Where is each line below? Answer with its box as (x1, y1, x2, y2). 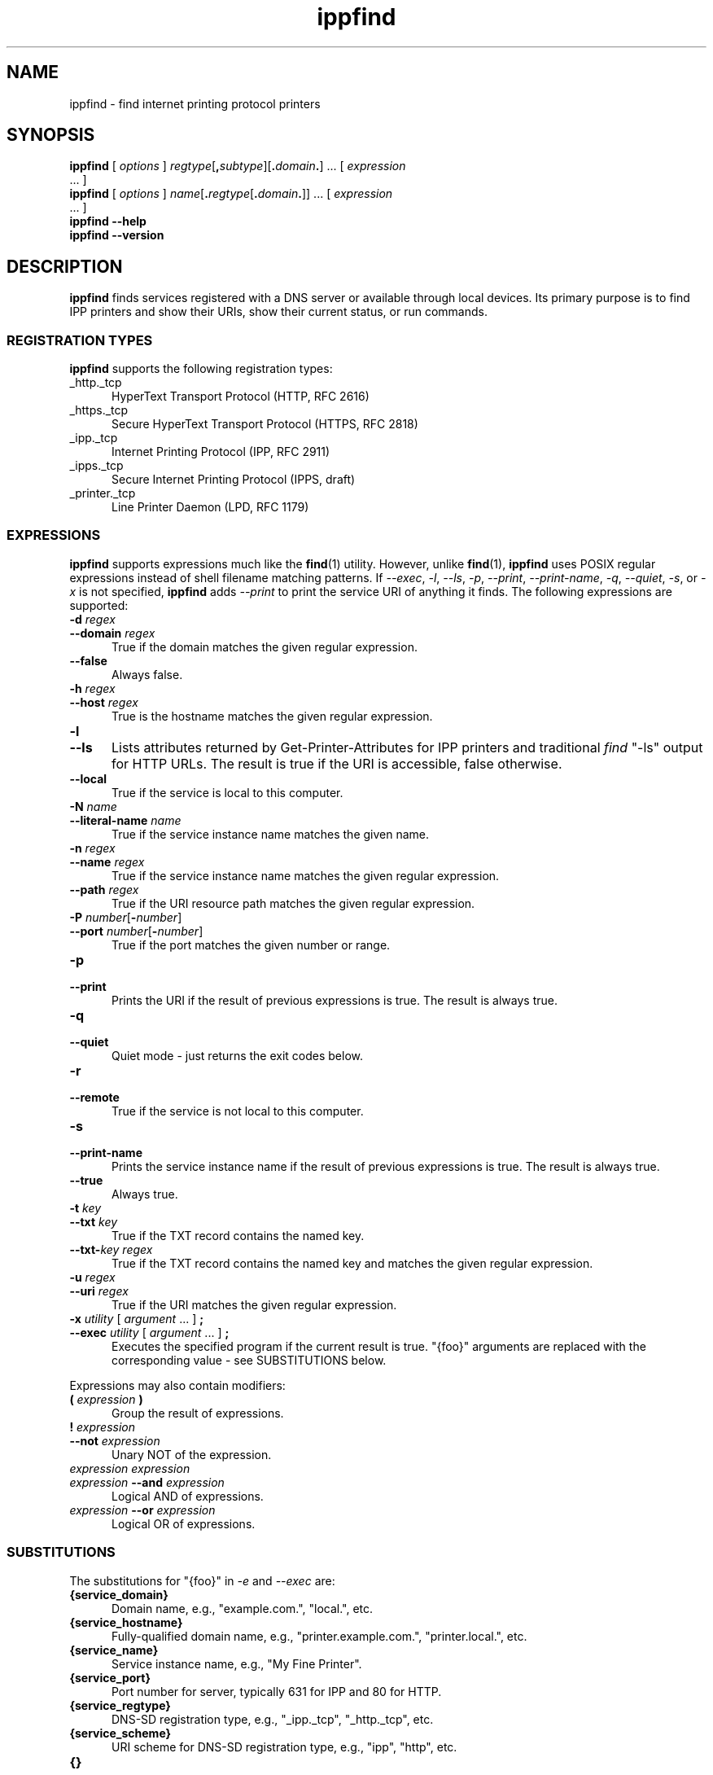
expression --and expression (69, 1475, 225, 1489)
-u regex (69, 1269, 116, 1284)
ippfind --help (69, 214, 147, 229)
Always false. (112, 667, 183, 682)
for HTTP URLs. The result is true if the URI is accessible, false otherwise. (111, 755, 562, 772)
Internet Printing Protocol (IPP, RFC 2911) (112, 445, 330, 459)
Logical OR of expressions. (112, 1516, 256, 1531)
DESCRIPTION (7, 256, 123, 277)
